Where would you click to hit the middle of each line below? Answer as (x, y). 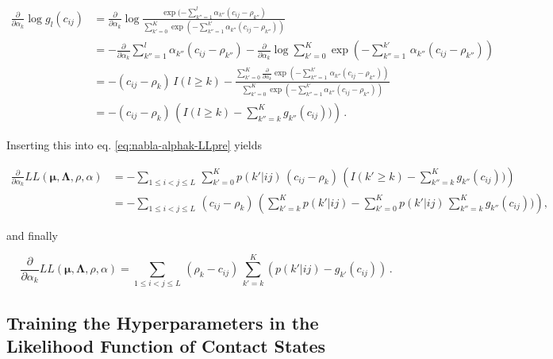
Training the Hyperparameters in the (163, 322)
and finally (32, 235)
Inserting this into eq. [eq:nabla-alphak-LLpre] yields (134, 145)
